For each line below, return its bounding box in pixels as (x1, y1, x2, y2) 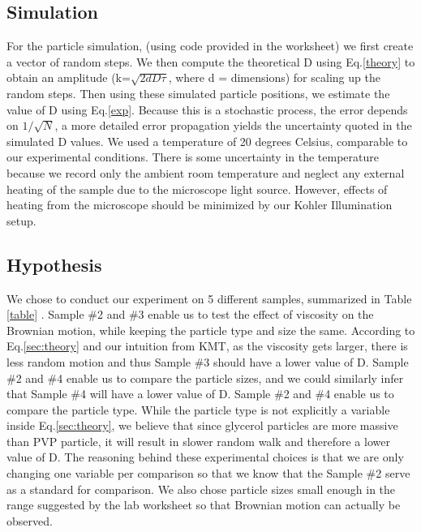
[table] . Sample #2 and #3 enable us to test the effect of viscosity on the (6, 306, 374, 323)
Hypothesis (6, 251, 102, 277)
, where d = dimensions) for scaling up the (168, 69, 380, 86)
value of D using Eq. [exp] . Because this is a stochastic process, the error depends (6, 101, 408, 118)
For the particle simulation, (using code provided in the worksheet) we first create (6, 37, 414, 54)
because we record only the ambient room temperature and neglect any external (6, 164, 405, 181)
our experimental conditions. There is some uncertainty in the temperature (6, 148, 379, 165)
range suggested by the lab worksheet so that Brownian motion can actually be (6, 496, 401, 513)
